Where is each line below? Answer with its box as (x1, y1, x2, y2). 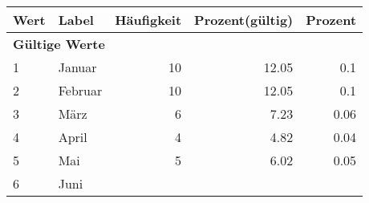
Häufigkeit (115, 10, 182, 29)
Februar (58, 81, 103, 99)
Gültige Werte (13, 35, 105, 53)
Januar (58, 58, 97, 76)
